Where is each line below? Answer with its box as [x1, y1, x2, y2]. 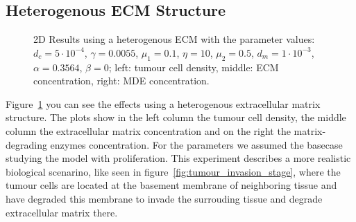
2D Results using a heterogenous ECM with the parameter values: [33, 32, 315, 46]
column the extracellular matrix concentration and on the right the [6, 123, 291, 138]
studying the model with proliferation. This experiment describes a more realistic [6, 151, 351, 165]
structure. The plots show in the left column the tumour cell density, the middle [6, 110, 346, 124]
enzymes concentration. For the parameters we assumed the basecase [50, 137, 343, 151]
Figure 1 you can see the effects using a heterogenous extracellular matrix [6, 96, 321, 111]
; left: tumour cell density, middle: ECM [108, 59, 279, 74]
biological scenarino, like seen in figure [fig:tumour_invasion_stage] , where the [6, 164, 341, 178]
